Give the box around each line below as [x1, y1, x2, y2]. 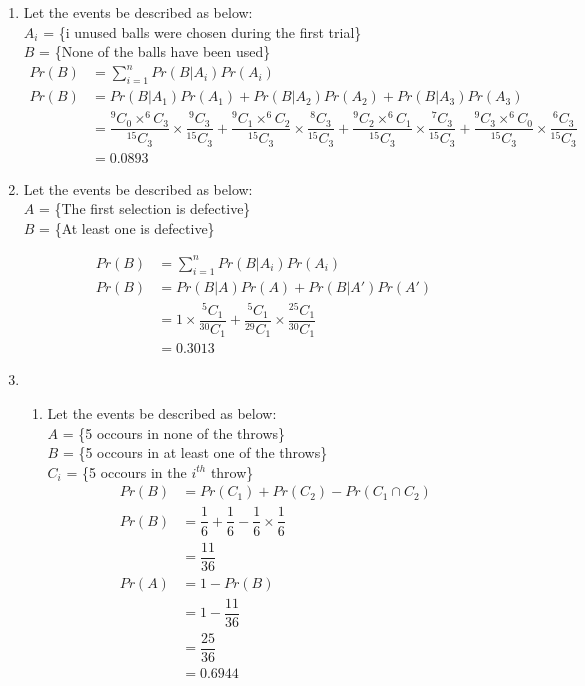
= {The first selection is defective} [38, 198, 251, 219]
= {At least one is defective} [39, 217, 215, 238]
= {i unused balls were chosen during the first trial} [43, 21, 362, 42]
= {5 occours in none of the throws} [62, 422, 286, 443]
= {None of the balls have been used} [39, 41, 271, 62]
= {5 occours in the [66, 461, 187, 482]
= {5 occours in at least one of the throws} [62, 442, 328, 463]
